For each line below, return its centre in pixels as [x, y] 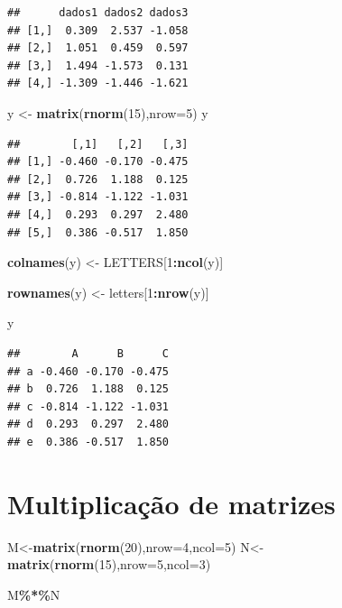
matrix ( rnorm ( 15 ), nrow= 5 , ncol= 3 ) [109, 564]
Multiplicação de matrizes [171, 503]
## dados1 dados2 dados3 [98, 13]
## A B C [88, 353]
